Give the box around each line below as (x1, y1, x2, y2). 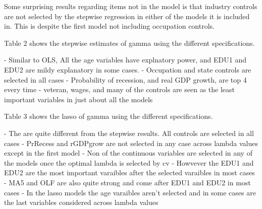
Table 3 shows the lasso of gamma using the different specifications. (4, 111, 213, 121)
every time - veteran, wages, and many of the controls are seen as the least (4, 84, 235, 95)
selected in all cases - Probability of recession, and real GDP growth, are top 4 (4, 74, 247, 85)
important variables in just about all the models (4, 94, 153, 104)
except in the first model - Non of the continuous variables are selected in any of (4, 148, 252, 158)
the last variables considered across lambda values (4, 197, 159, 207)
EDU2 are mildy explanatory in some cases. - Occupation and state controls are (4, 64, 251, 75)
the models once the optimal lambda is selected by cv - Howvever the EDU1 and (4, 157, 254, 168)
